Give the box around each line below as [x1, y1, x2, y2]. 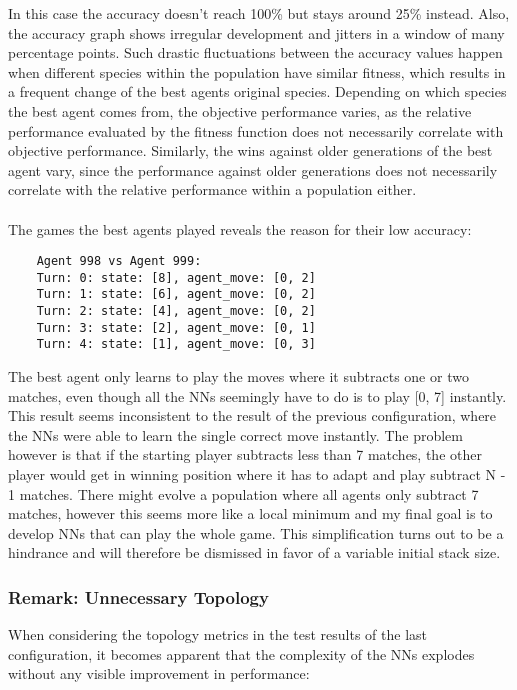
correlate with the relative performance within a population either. [8, 179, 417, 200]
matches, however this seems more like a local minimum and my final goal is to [8, 503, 493, 524]
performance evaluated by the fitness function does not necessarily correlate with [8, 120, 504, 141]
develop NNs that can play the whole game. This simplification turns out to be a [8, 522, 504, 543]
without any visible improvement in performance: [8, 663, 310, 684]
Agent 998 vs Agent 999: [36, 254, 202, 269]
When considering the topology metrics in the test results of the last [8, 624, 428, 645]
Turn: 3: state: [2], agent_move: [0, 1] [36, 320, 316, 335]
